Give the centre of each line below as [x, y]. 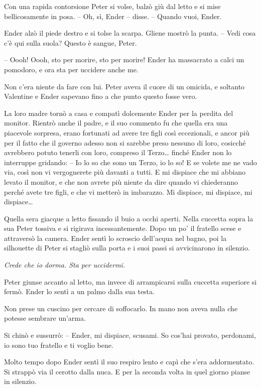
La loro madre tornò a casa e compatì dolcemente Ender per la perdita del [119, 113]
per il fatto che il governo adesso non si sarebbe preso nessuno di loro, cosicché [125, 142]
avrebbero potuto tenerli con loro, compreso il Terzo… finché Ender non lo [118, 152]
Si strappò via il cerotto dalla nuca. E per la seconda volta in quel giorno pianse [127, 371]
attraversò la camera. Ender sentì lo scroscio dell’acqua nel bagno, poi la [115, 238]
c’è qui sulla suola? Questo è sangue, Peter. [71, 42]
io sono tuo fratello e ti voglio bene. [59, 345]
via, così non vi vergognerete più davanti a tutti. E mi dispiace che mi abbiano [125, 172]
